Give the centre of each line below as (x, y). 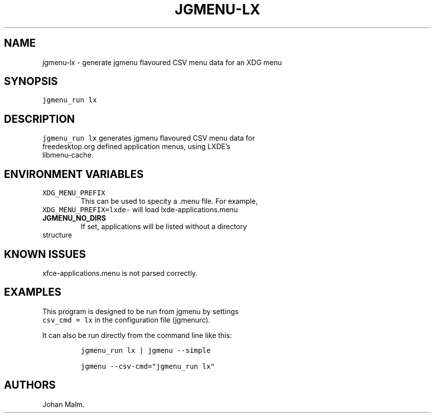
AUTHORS (30, 385)
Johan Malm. (64, 404)
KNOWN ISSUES (45, 254)
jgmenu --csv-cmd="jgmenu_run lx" (148, 366)
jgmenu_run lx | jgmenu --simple (146, 350)
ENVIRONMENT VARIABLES (74, 174)
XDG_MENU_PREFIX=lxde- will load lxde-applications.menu (140, 210)
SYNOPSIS (31, 82)
